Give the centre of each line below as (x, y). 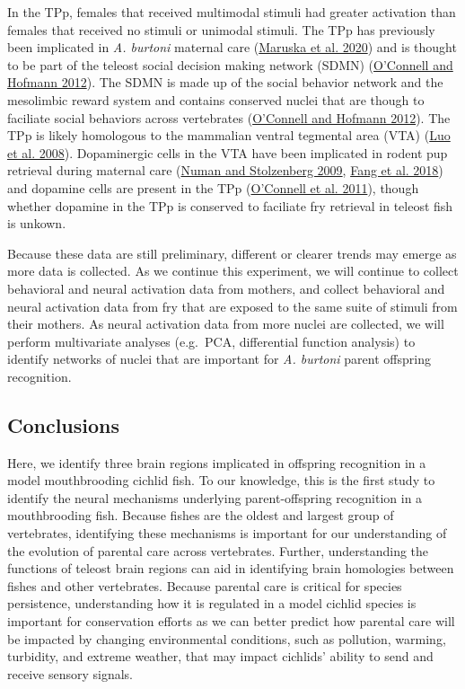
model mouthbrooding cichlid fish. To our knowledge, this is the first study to (221, 480)
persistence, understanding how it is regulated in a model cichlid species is (212, 603)
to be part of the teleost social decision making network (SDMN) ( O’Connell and (230, 64)
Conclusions (64, 424)
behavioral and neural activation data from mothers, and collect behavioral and (226, 288)
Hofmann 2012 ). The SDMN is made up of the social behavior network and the (225, 82)
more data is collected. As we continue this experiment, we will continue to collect (233, 271)
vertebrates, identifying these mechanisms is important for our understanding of (227, 533)
